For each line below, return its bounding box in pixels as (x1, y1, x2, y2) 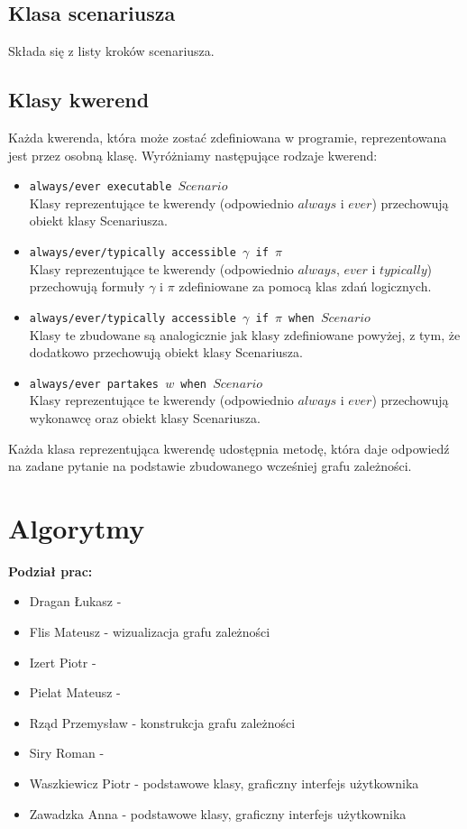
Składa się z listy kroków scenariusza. (8, 41, 215, 60)
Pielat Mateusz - (29, 683, 121, 702)
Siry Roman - (29, 743, 105, 762)
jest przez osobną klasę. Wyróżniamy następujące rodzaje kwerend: (8, 145, 378, 164)
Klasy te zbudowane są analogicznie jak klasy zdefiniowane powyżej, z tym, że (29, 325, 461, 344)
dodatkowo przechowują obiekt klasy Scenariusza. (29, 343, 303, 362)
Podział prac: (8, 561, 93, 580)
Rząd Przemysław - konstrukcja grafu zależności (29, 713, 296, 732)
